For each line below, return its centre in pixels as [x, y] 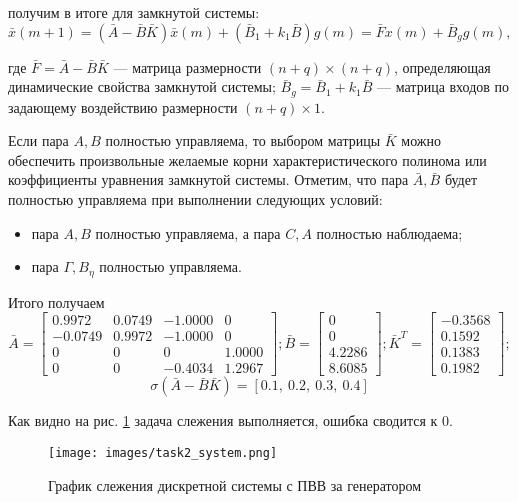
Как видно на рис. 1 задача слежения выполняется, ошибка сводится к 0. [230, 420]
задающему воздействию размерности [123, 106]
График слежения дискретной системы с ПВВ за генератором [235, 484]
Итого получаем [56, 301]
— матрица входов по [443, 86]
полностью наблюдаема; [389, 232]
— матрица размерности [187, 66]
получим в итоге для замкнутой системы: [134, 12]
